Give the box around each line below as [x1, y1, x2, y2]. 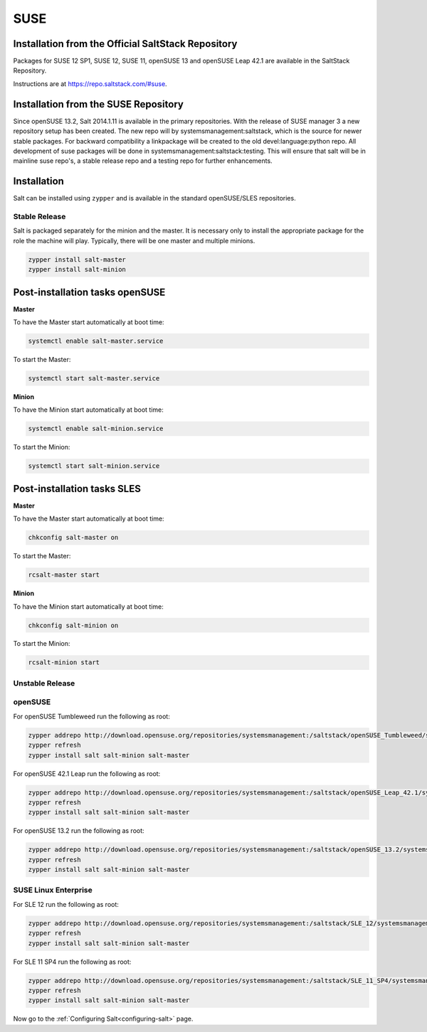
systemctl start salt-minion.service [28, 462, 160, 470]
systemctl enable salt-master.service [28, 337, 164, 345]
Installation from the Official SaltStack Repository [13, 38, 238, 50]
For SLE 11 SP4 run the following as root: [13, 957, 132, 966]
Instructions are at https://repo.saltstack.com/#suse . [13, 79, 167, 88]
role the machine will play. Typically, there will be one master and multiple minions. [13, 236, 255, 245]
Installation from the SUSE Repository [13, 98, 184, 110]
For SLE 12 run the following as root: [13, 900, 119, 908]
